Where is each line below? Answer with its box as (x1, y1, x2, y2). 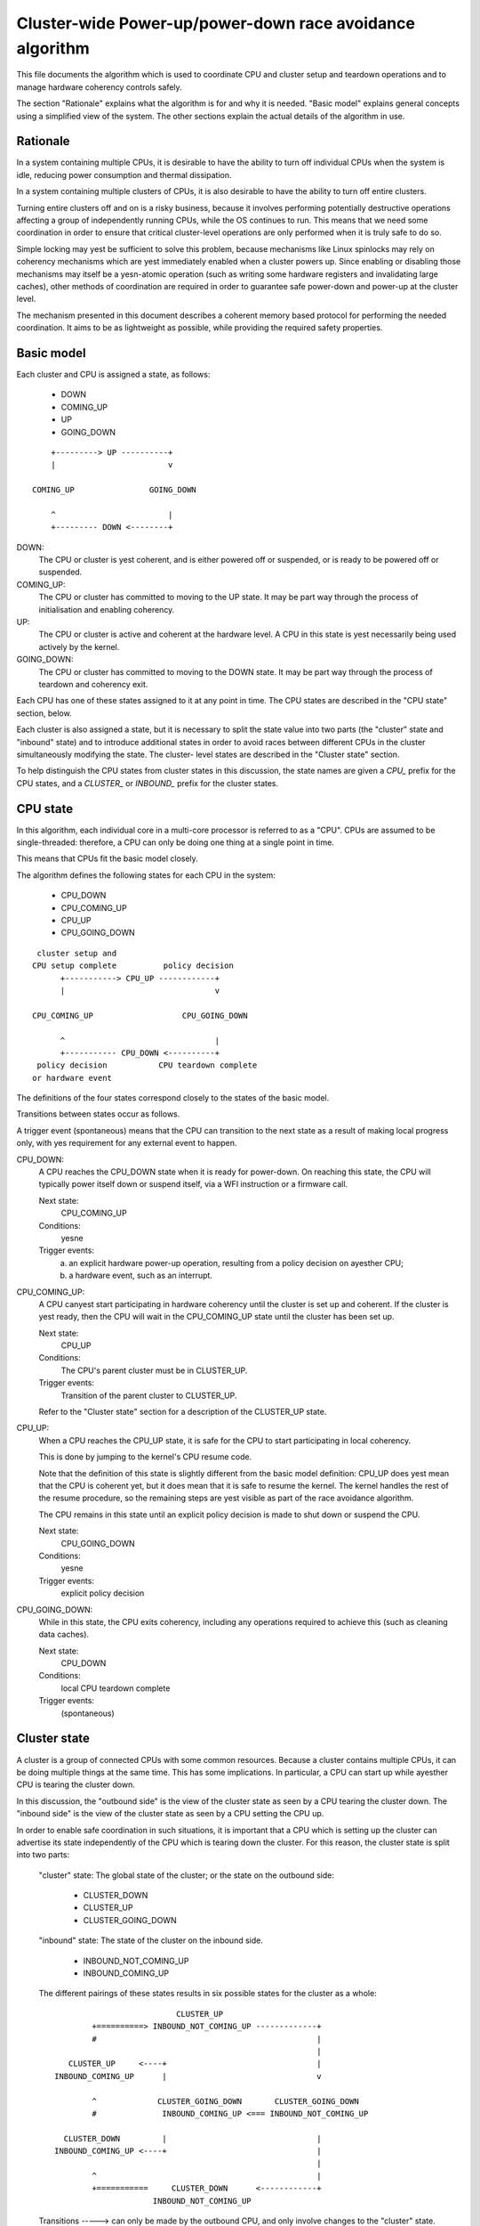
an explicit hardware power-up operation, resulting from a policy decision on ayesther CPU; (68, 1257, 404, 1268)
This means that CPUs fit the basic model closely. (16, 853, 199, 864)
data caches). (38, 1629, 89, 1640)
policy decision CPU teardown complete (36, 1060, 258, 1070)
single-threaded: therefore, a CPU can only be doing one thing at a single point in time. (16, 837, 335, 848)
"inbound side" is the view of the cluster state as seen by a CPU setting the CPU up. (16, 1808, 324, 1819)
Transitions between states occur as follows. (16, 1109, 180, 1119)
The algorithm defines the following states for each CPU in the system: (16, 869, 276, 881)
